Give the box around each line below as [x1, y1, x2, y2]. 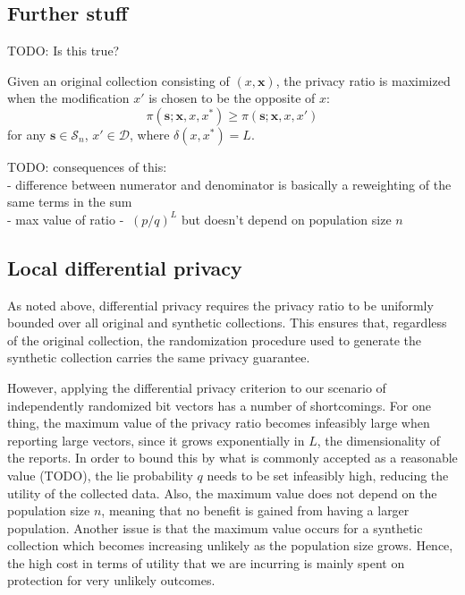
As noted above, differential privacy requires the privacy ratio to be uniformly [7, 295, 434, 314]
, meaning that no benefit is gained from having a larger [101, 501, 410, 520]
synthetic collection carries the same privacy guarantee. [7, 348, 310, 367]
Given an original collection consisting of [7, 71, 230, 89]
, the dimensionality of [317, 430, 441, 449]
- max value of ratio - [7, 209, 124, 228]
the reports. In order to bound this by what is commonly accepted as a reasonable [7, 448, 458, 467]
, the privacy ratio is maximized [275, 71, 451, 89]
